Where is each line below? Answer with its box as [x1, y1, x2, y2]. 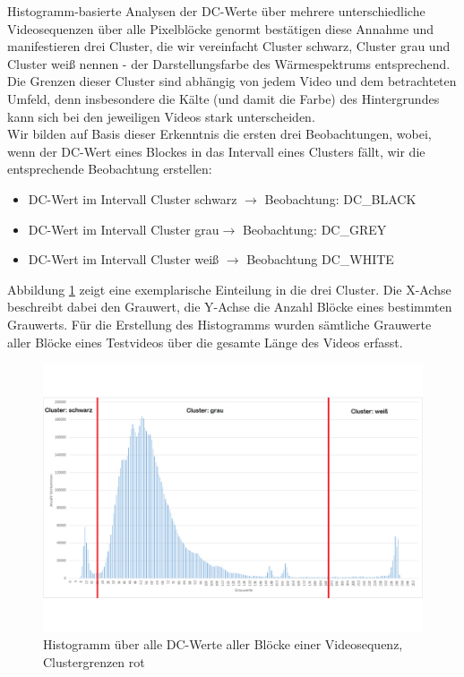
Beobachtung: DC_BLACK [264, 189, 417, 208]
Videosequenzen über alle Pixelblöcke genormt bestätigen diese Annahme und [7, 19, 434, 38]
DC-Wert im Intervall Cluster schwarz [28, 189, 237, 208]
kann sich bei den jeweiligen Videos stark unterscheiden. [7, 107, 315, 125]
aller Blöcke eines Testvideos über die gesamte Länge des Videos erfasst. [7, 332, 403, 351]
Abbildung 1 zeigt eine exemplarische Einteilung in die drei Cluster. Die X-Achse [7, 279, 451, 298]
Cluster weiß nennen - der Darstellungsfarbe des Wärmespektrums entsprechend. [7, 54, 451, 73]
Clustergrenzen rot [43, 653, 145, 672]
